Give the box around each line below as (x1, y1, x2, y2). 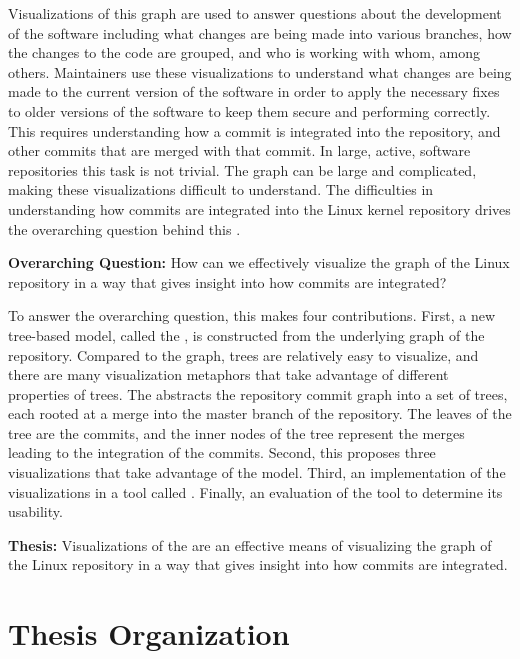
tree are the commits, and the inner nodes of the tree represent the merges (8, 422, 465, 443)
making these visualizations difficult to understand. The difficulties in (8, 179, 434, 200)
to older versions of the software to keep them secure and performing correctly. (8, 100, 491, 121)
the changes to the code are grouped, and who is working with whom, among (8, 42, 480, 63)
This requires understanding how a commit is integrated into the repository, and (8, 120, 501, 141)
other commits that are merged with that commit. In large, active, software (8, 140, 471, 161)
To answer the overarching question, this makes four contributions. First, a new (8, 305, 496, 326)
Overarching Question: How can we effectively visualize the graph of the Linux (8, 252, 510, 273)
